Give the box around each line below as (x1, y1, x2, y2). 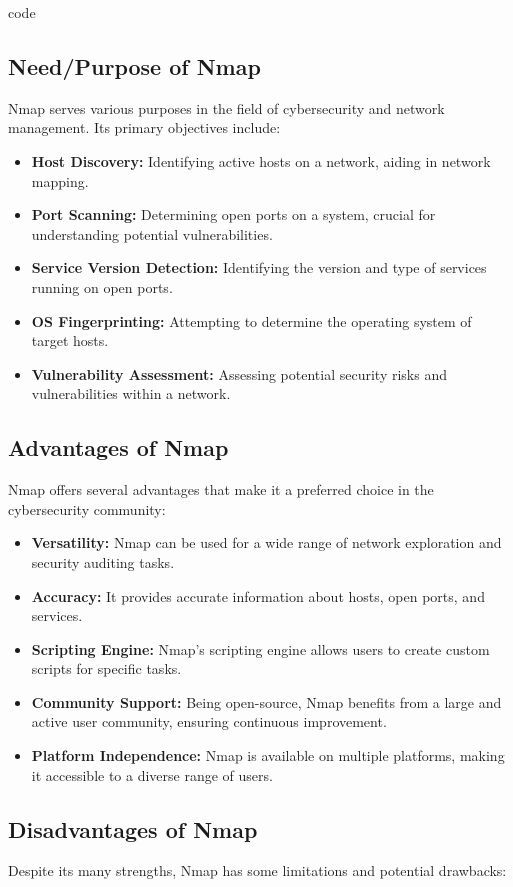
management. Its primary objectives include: (8, 117, 281, 138)
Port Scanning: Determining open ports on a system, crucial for (31, 204, 436, 225)
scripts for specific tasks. (31, 658, 182, 679)
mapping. (31, 170, 89, 191)
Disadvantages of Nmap (8, 813, 258, 844)
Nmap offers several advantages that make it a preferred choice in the (8, 479, 434, 500)
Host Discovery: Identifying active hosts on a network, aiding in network (31, 150, 491, 171)
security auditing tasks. (31, 551, 175, 572)
